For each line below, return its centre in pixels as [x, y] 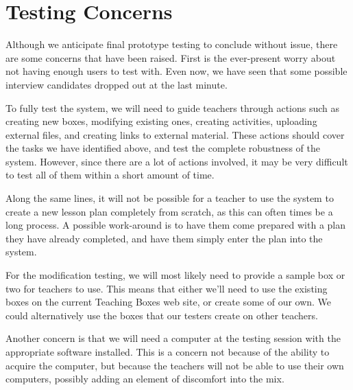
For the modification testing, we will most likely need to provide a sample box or [175, 275]
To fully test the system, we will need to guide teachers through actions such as [173, 107]
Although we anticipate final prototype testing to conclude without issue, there [172, 44]
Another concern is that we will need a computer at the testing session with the [173, 338]
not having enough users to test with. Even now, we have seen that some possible [176, 71]
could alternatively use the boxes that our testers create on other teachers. [162, 315]
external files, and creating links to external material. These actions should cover [175, 134]
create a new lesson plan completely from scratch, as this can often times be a [169, 211]
